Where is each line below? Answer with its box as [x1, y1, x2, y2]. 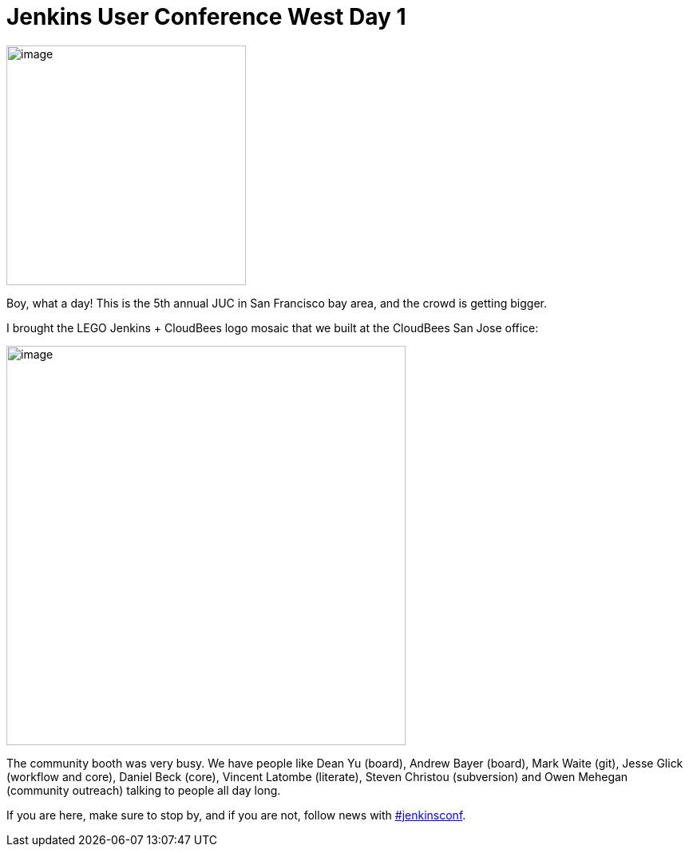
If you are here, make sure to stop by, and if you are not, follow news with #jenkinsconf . [6, 807, 466, 822]
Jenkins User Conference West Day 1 [6, 3, 406, 30]
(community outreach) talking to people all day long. [6, 783, 281, 797]
